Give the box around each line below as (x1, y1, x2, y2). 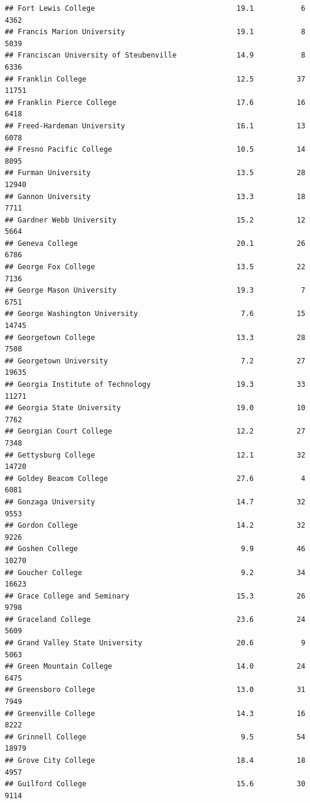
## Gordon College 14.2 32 (5, 521, 306, 530)
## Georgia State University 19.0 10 (5, 404, 306, 413)
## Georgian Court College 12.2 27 (5, 427, 306, 436)
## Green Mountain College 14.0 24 (5, 662, 306, 671)
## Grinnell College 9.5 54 (5, 732, 306, 741)
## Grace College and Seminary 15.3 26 (5, 591, 306, 600)
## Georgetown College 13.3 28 (5, 333, 306, 342)
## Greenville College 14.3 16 (5, 709, 306, 718)
